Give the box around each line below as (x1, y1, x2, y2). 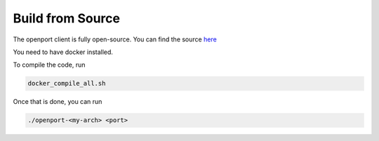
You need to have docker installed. (13, 48, 114, 56)
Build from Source (13, 11, 121, 26)
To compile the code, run (13, 60, 86, 69)
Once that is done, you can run (13, 98, 102, 106)
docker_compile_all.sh (27, 79, 106, 88)
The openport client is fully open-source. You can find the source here (13, 35, 217, 43)
